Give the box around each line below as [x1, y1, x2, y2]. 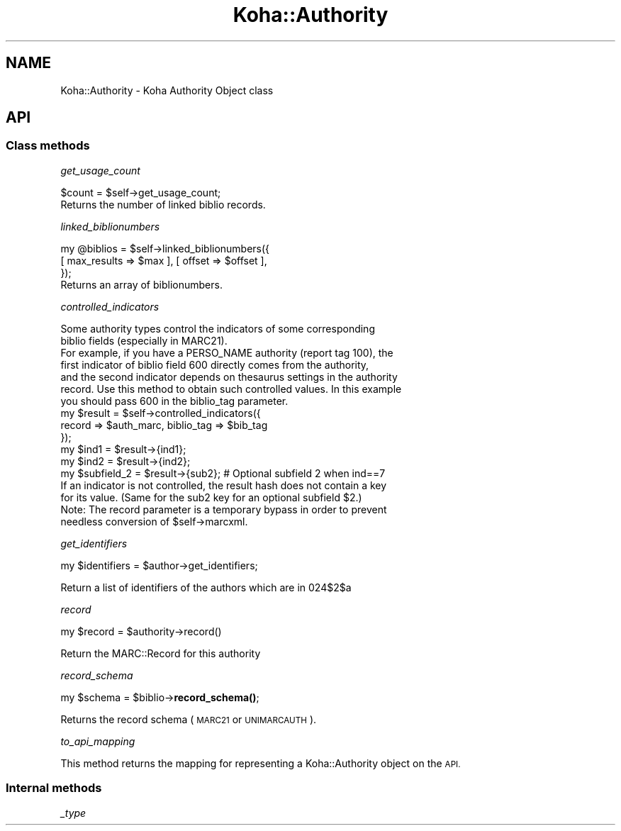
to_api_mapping [60, 735, 135, 747]
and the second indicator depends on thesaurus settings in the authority [60, 370, 398, 383]
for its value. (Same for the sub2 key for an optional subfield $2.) [60, 491, 362, 503]
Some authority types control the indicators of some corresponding [60, 322, 375, 335]
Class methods [6, 138, 90, 153]
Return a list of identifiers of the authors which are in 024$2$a [60, 581, 352, 593]
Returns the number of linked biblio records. [60, 198, 266, 211]
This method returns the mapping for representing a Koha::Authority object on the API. [60, 757, 461, 769]
